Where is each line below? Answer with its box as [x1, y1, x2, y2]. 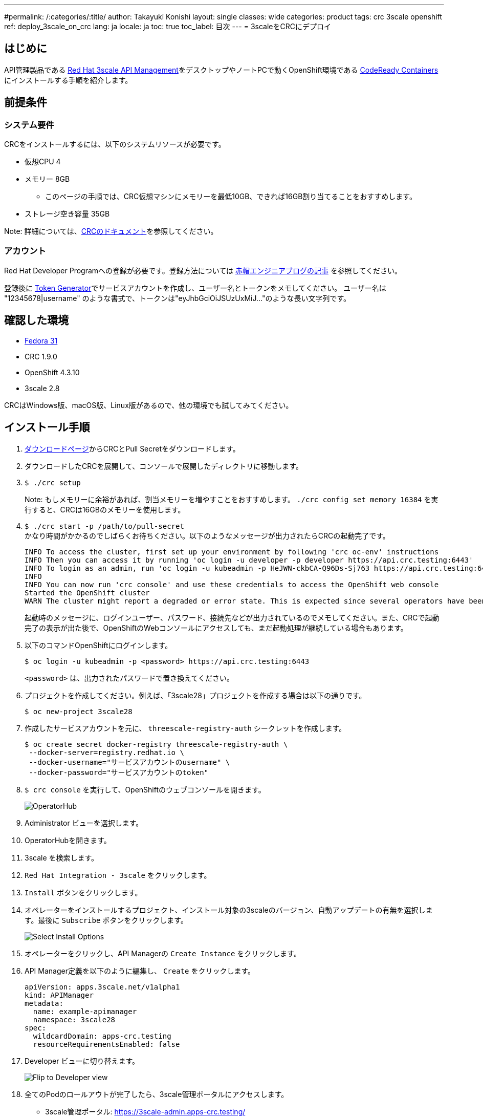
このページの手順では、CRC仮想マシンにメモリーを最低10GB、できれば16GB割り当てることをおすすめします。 [45, 192, 416, 201]
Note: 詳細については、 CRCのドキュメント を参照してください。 [4, 227, 218, 236]
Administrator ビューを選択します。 [25, 818, 143, 827]
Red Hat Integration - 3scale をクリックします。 [25, 870, 211, 879]
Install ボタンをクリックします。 [25, 888, 142, 897]
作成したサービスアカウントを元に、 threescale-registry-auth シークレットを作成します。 [25, 723, 346, 733]
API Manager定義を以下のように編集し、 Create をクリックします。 [25, 966, 255, 975]
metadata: [25, 999, 63, 1007]
